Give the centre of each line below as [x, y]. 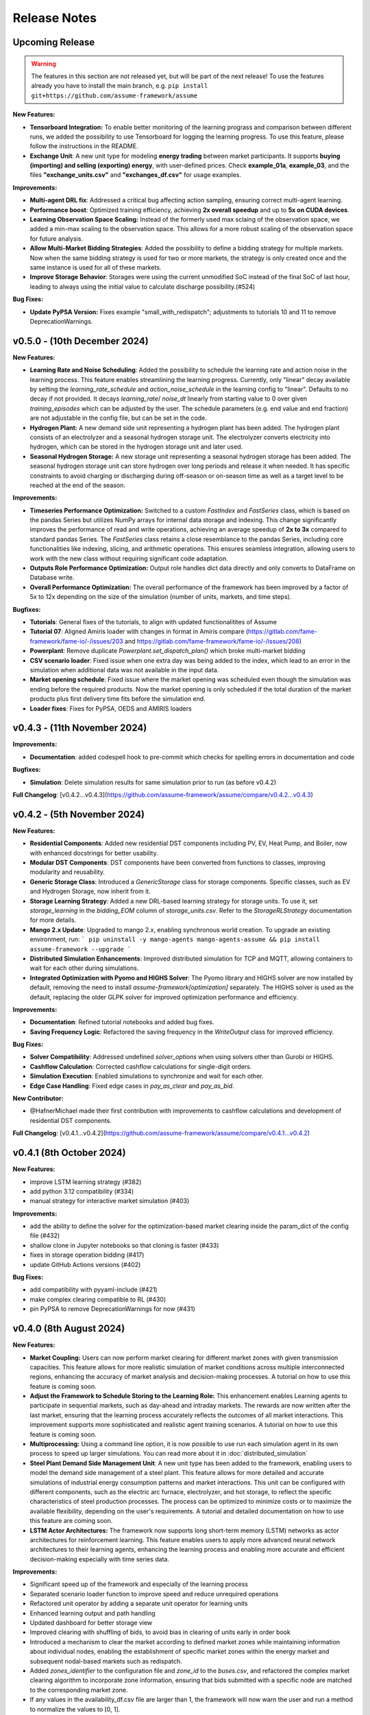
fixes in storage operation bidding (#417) [87, 1255]
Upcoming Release [54, 42]
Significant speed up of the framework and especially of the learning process [139, 1584]
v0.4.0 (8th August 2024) [69, 1328]
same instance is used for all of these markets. [96, 267]
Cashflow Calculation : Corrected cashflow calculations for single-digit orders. [141, 1066]
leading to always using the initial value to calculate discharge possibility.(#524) [143, 286]
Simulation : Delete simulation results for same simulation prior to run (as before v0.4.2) [153, 782]
